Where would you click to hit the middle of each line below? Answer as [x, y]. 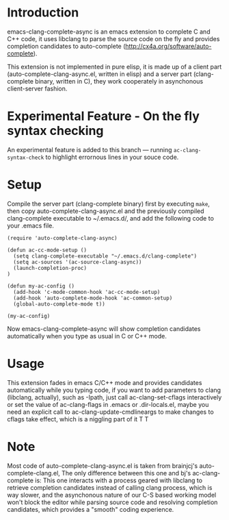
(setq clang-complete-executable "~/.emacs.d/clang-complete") [105, 256]
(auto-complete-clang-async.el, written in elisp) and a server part [99, 74]
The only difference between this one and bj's [126, 473]
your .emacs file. [31, 225]
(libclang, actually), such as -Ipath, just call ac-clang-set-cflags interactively [114, 397]
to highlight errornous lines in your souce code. [112, 157]
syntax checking [55, 131]
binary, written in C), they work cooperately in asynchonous [119, 81]
